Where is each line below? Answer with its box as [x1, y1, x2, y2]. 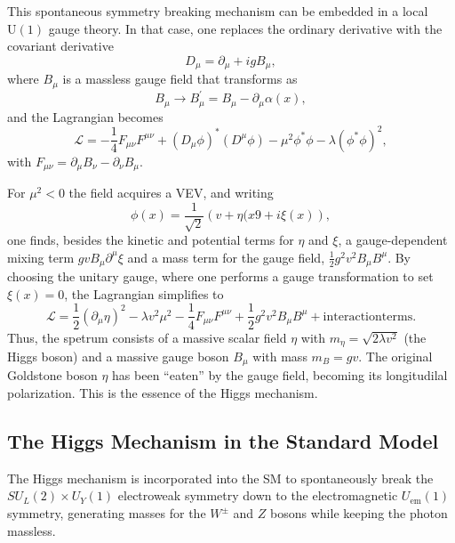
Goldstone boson [7, 366, 98, 385]
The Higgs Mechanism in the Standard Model [7, 427, 439, 455]
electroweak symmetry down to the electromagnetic [117, 486, 398, 505]
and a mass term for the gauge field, [127, 247, 325, 266]
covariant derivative [7, 36, 114, 55]
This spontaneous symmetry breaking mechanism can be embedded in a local [7, 2, 428, 20]
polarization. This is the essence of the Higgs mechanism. [7, 384, 318, 402]
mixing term [7, 247, 75, 266]
